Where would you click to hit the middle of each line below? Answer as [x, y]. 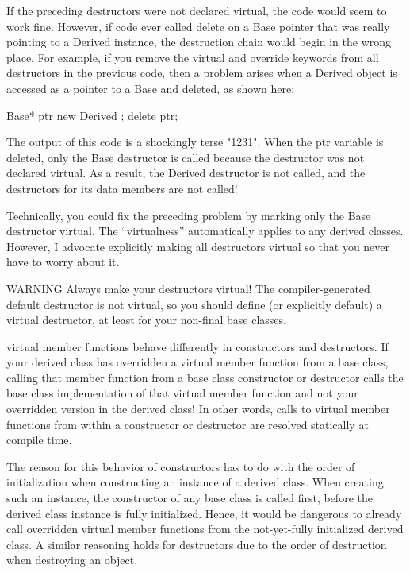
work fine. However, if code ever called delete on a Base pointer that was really [198, 26]
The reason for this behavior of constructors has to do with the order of [181, 466]
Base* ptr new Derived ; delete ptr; [92, 115]
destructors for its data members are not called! [122, 188]
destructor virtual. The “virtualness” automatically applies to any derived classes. [205, 231]
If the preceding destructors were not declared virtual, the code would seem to [197, 10]
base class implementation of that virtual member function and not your [182, 393]
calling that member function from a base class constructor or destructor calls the [205, 377]
